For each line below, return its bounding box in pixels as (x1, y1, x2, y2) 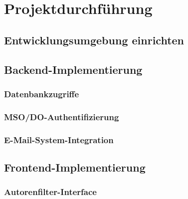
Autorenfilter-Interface (4, 186, 97, 198)
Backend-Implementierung (4, 61, 143, 77)
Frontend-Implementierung (4, 159, 146, 175)
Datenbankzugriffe (4, 87, 79, 100)
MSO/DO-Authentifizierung (4, 110, 119, 123)
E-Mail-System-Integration (4, 133, 114, 146)
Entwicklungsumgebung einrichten (4, 32, 185, 47)
